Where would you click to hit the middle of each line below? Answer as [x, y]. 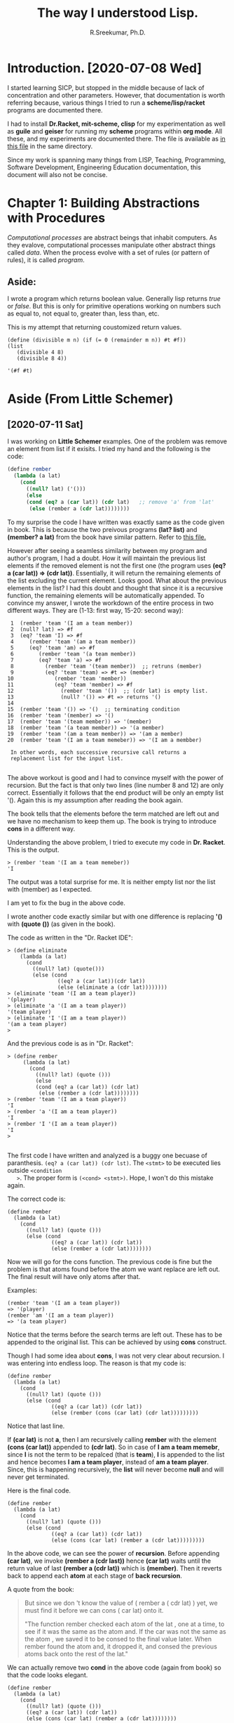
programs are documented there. [55, 110]
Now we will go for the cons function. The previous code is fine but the [110, 1261]
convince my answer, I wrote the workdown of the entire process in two [111, 603]
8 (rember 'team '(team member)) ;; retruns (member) [106, 666]
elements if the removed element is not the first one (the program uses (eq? [117, 565]
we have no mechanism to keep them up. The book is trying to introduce [112, 821]
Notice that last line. [36, 1426]
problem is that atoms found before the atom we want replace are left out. [114, 1269]
